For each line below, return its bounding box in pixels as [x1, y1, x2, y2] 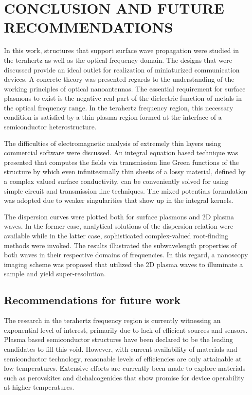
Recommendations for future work [4, 292, 180, 307]
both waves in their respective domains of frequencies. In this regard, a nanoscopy [4, 250, 248, 260]
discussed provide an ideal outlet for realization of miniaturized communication [4, 64, 240, 74]
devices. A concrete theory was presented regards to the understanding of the [4, 74, 234, 84]
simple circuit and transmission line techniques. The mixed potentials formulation [4, 185, 248, 196]
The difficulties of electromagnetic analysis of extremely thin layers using [4, 138, 221, 148]
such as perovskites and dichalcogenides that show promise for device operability [4, 372, 244, 382]
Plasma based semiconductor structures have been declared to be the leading [4, 334, 233, 344]
